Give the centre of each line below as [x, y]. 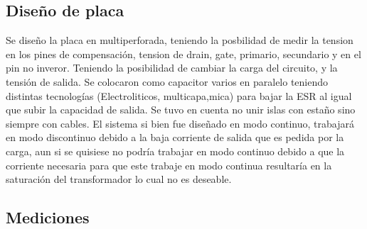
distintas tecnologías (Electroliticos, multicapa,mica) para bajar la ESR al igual [179, 95]
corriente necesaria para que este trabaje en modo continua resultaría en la [169, 165]
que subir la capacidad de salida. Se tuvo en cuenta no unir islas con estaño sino [181, 110]
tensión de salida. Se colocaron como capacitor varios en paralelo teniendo [167, 81]
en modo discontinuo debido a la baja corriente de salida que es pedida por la [175, 137]
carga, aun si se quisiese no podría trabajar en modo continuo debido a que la [175, 151]
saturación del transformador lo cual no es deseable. [119, 179]
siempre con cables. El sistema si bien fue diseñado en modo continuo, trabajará [180, 123]
